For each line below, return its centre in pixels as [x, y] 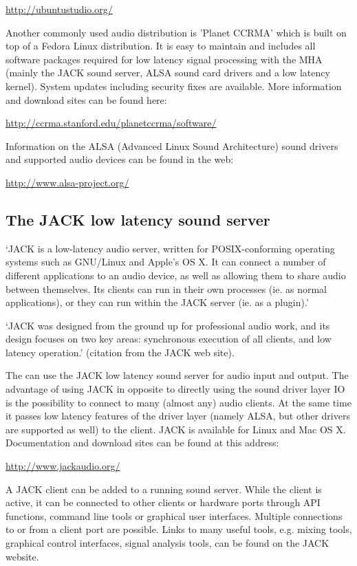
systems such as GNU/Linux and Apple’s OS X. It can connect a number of [166, 262]
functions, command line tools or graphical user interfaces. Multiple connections [174, 515]
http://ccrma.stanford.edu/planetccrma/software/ [111, 123]
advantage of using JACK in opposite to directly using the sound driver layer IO [175, 389]
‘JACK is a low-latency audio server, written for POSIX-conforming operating [170, 248]
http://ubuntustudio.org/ [59, 9]
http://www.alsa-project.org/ [67, 182]
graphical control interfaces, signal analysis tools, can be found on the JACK [167, 543]
